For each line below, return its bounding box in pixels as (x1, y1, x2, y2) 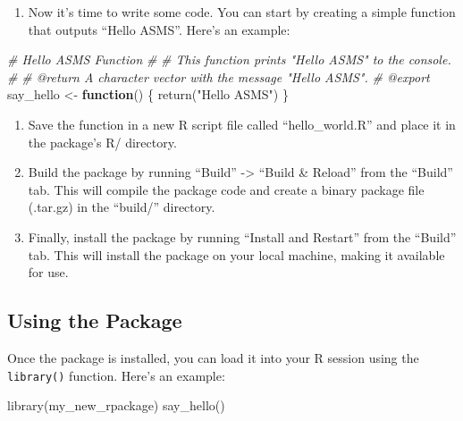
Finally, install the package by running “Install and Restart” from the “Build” (28, 227, 457, 246)
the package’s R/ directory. (28, 132, 177, 151)
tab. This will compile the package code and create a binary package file (28, 180, 425, 198)
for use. (28, 263, 69, 282)
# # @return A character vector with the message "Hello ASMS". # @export (7, 67, 430, 86)
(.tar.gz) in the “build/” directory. (28, 198, 215, 216)
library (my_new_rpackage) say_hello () (7, 396, 225, 415)
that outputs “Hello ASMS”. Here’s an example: (28, 20, 290, 38)
